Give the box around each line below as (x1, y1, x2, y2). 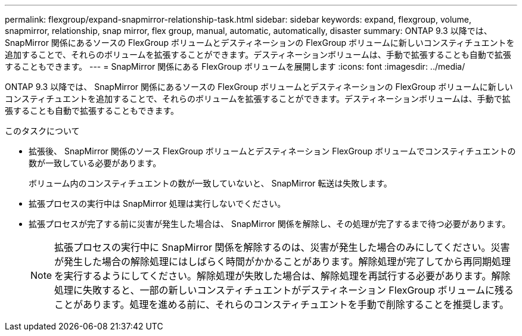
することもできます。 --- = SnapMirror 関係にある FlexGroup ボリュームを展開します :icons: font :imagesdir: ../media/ (5, 61, 465, 71)
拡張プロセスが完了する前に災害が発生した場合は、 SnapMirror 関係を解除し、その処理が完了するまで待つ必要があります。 (29, 219, 511, 229)
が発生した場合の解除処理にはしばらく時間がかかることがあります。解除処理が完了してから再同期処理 (54, 256, 511, 267)
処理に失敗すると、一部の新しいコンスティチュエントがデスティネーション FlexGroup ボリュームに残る (54, 284, 514, 296)
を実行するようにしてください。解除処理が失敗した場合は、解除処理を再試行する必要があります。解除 (54, 270, 511, 282)
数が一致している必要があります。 (29, 158, 161, 168)
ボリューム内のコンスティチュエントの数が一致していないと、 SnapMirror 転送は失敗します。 (29, 178, 392, 188)
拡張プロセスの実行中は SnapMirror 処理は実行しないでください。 (29, 198, 286, 209)
